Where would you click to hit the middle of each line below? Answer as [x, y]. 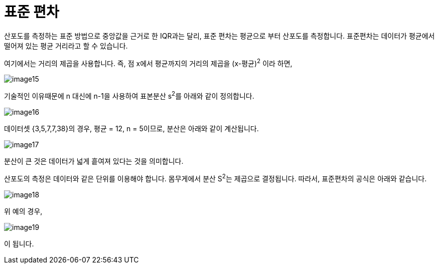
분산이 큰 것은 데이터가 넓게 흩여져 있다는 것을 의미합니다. [94, 161]
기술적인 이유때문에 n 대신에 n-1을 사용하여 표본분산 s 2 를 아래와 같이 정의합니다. [129, 95]
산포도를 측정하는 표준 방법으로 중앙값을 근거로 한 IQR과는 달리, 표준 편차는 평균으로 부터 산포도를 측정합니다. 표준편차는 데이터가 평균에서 [220, 36]
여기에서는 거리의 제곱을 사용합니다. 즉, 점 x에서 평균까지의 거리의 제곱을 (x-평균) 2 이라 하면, [148, 62]
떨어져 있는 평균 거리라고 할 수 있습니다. [66, 46]
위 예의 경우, [23, 211]
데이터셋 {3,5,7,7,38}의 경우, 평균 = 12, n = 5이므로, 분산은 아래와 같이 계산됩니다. [131, 129]
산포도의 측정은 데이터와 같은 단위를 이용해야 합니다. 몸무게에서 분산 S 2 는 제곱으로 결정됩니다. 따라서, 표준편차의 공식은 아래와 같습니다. [215, 178]
